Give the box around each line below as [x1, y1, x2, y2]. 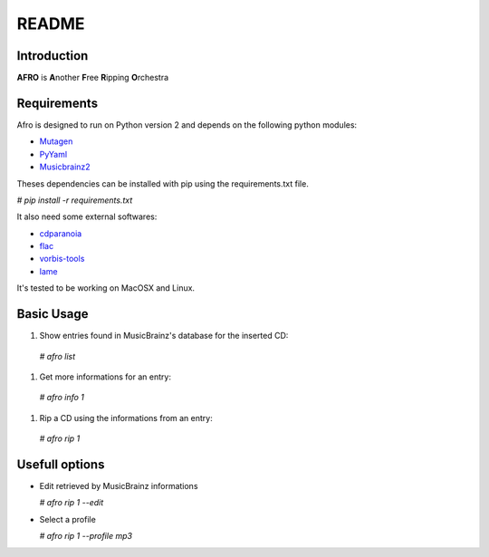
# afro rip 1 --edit [39, 497, 104, 508]
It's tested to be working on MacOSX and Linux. [16, 283, 195, 293]
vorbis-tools [39, 254, 85, 264]
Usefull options [16, 456, 105, 472]
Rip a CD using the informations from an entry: [39, 412, 213, 423]
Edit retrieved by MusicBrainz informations [39, 481, 198, 492]
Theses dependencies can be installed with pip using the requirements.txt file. [16, 178, 310, 189]
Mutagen [39, 136, 73, 147]
